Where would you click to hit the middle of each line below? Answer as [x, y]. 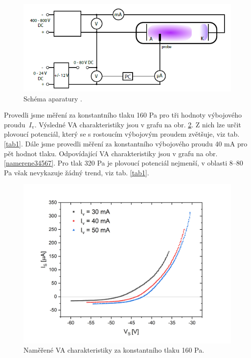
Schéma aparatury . [53, 98]
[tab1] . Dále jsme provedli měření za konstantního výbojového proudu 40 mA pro [126, 143]
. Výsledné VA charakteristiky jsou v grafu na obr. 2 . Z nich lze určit [138, 124]
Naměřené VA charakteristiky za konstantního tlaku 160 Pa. [114, 350]
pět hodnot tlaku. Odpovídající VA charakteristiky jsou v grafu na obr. [111, 153]
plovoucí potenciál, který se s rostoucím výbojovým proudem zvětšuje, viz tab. [122, 134]
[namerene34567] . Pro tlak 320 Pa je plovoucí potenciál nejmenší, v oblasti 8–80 [124, 163]
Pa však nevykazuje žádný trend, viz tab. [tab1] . [77, 172]
